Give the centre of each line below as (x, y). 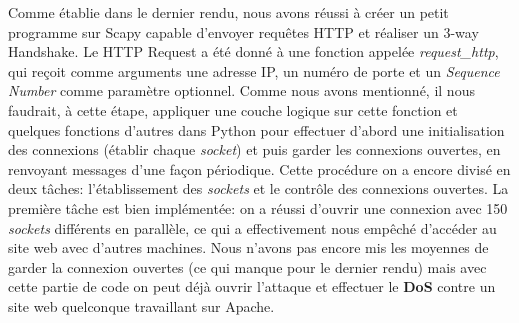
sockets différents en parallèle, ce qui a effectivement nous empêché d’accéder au (252, 227)
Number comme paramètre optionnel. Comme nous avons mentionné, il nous (241, 90)
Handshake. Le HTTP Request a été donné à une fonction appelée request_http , (253, 51)
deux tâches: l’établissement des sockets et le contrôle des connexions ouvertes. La (258, 188)
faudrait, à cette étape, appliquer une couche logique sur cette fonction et (233, 109)
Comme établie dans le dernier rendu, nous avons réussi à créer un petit (228, 12)
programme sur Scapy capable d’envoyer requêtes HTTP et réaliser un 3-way (243, 31)
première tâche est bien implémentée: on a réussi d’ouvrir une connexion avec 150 (258, 207)
